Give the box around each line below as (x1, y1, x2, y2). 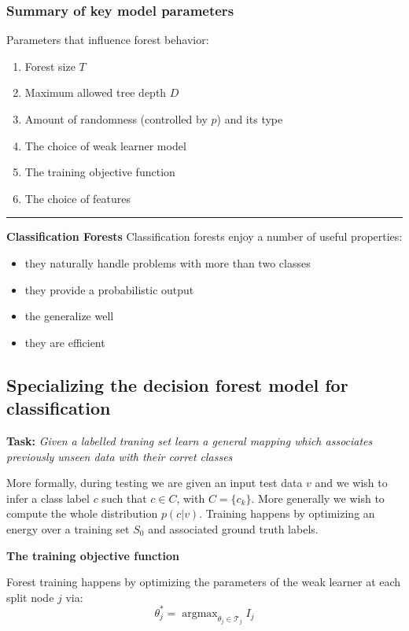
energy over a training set (6, 520, 130, 537)
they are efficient (24, 334, 105, 350)
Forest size (24, 57, 76, 74)
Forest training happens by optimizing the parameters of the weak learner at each (6, 574, 401, 590)
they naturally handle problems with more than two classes (24, 254, 311, 271)
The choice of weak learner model (24, 137, 186, 153)
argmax (182, 607, 218, 619)
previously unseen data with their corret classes (6, 448, 233, 464)
